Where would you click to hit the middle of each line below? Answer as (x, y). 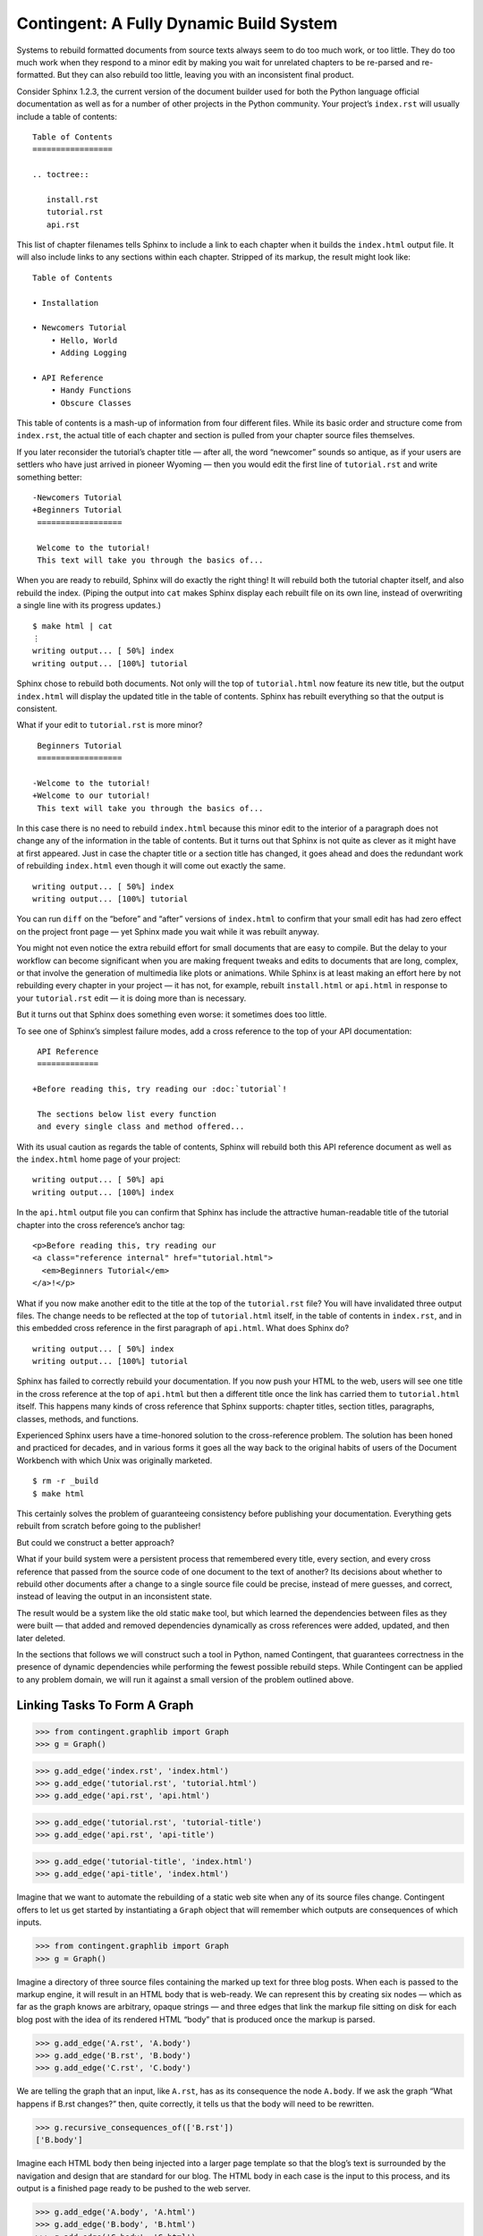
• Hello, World (84, 340)
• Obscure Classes (91, 403)
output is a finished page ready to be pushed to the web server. (134, 2188)
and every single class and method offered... (141, 1126)
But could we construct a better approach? (95, 1542)
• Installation (66, 303)
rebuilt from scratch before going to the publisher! (109, 1526)
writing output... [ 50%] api (99, 1180)
